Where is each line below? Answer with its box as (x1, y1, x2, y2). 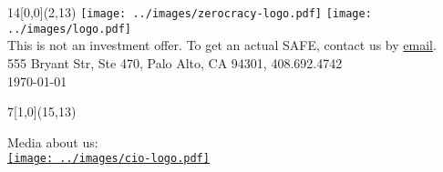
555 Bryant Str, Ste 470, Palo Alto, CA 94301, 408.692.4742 (7, 53, 343, 72)
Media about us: (7, 132, 98, 151)
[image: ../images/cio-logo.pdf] (7, 152, 210, 166)
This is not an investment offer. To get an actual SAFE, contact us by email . (7, 35, 437, 55)
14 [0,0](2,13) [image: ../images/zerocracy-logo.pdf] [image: (7, 3, 372, 21)
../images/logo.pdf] (7, 22, 132, 35)
